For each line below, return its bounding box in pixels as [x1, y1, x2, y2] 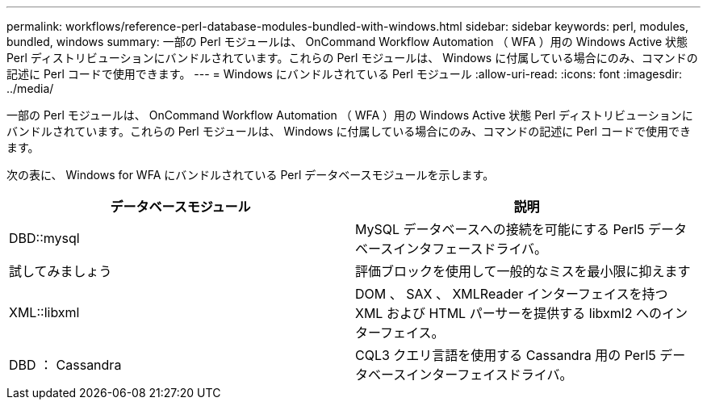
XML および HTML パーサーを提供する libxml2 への [355, 305, 662, 321]
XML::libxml [9, 304, 80, 320]
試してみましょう [9, 263, 112, 279]
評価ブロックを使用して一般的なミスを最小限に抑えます [355, 263, 691, 279]
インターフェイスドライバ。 [406, 366, 573, 383]
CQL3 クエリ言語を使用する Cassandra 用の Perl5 [355, 347, 656, 363]
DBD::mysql [9, 230, 80, 246]
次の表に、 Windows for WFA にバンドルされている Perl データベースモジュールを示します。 [6, 168, 495, 182]
